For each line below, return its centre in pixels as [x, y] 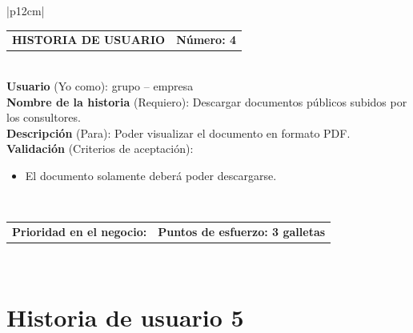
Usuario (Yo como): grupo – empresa [100, 86]
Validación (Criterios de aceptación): [100, 148]
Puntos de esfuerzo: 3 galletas [242, 231]
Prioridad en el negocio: [80, 231]
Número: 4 [206, 40]
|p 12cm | [26, 10]
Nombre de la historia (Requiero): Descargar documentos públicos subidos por [207, 101]
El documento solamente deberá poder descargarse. [151, 175]
